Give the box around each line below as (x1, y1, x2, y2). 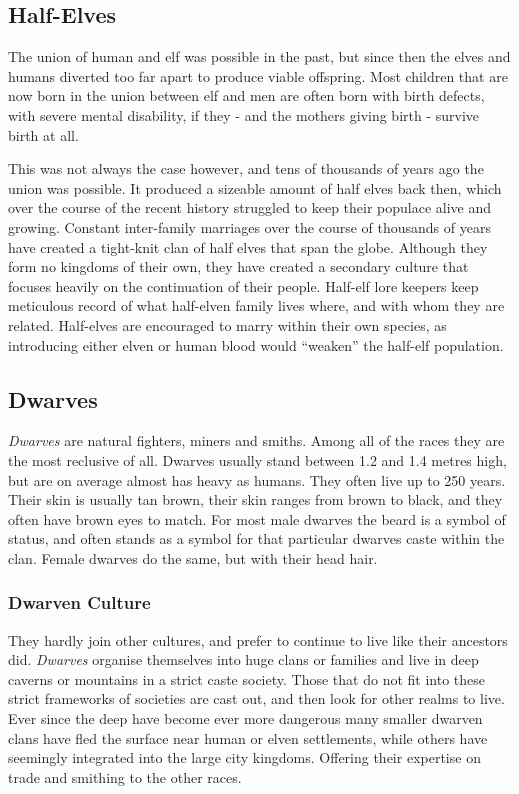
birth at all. (8, 124, 79, 145)
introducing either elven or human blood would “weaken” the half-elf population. (8, 334, 504, 355)
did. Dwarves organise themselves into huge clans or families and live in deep (8, 649, 479, 670)
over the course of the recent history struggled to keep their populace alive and (8, 197, 492, 218)
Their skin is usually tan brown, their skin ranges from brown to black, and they (8, 489, 503, 510)
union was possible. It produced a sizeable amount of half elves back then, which (8, 177, 502, 198)
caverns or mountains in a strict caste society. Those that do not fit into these (8, 668, 485, 689)
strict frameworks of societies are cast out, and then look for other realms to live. (8, 688, 505, 709)
